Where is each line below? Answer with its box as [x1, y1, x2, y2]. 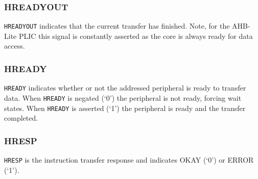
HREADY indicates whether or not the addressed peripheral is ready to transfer [4, 82, 246, 93]
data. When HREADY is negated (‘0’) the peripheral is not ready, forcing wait [4, 92, 242, 103]
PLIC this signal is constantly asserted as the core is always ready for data [18, 30, 253, 41]
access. [4, 40, 25, 51]
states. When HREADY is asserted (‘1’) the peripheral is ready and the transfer [4, 102, 246, 113]
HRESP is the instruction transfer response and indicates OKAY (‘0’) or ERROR [4, 154, 254, 165]
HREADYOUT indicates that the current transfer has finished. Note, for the [4, 20, 230, 31]
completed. [4, 113, 38, 123]
